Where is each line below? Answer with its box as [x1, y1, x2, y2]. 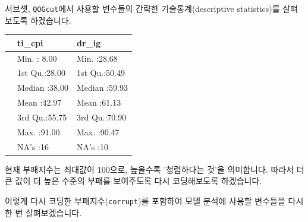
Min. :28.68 [76, 52, 118, 64]
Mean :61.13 [76, 96, 121, 109]
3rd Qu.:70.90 [76, 110, 127, 123]
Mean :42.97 [17, 96, 62, 109]
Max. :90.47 [76, 125, 120, 138]
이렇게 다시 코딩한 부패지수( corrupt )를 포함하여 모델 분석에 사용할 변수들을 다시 [5, 194, 304, 207]
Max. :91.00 [17, 125, 60, 138]
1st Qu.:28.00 [17, 66, 65, 79]
